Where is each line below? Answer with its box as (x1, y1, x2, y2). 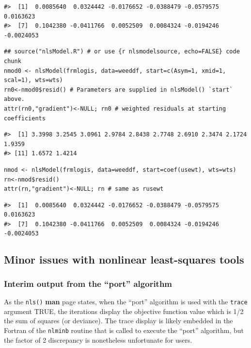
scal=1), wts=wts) (4, 77, 63, 84)
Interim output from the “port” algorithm (4, 277, 173, 289)
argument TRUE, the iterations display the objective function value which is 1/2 (4, 306, 244, 316)
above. (4, 96, 25, 103)
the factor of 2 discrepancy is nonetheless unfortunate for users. (4, 334, 192, 345)
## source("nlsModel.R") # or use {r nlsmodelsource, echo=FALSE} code (4, 48, 240, 55)
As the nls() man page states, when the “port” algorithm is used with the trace (4, 297, 248, 307)
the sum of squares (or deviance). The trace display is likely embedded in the (4, 315, 233, 326)
